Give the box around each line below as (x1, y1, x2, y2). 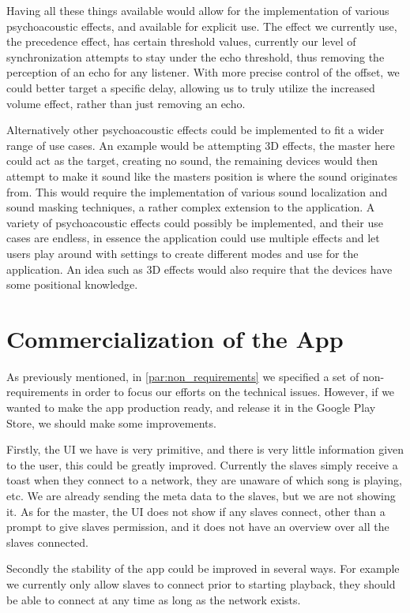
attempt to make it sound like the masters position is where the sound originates (6, 167, 397, 184)
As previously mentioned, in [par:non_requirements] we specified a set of (6, 368, 359, 384)
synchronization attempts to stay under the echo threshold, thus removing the (6, 48, 385, 65)
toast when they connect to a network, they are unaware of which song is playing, (6, 472, 402, 488)
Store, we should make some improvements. (6, 414, 216, 431)
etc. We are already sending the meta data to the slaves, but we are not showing (6, 487, 396, 503)
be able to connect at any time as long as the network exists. (6, 591, 301, 607)
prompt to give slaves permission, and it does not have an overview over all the (6, 518, 389, 535)
